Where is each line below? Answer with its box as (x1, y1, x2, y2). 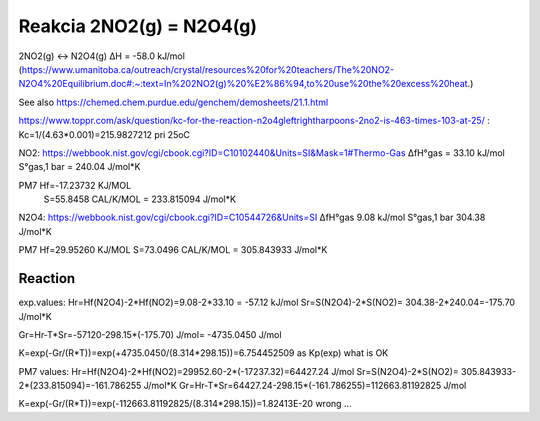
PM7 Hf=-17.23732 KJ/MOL (18, 179, 132, 191)
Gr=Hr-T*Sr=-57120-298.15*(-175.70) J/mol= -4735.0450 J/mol (18, 328, 282, 340)
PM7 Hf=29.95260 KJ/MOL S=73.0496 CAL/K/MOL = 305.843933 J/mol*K (18, 244, 328, 256)
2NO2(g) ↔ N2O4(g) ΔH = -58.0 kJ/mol (18, 50, 185, 62)
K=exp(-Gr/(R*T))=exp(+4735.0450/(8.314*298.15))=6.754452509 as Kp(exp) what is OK (18, 347, 389, 359)
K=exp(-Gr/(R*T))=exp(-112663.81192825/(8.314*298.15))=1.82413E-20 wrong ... (18, 398, 352, 410)
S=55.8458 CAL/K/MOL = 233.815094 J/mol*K (43, 193, 237, 205)
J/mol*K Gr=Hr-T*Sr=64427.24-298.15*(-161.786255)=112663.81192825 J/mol (143, 380, 467, 392)
